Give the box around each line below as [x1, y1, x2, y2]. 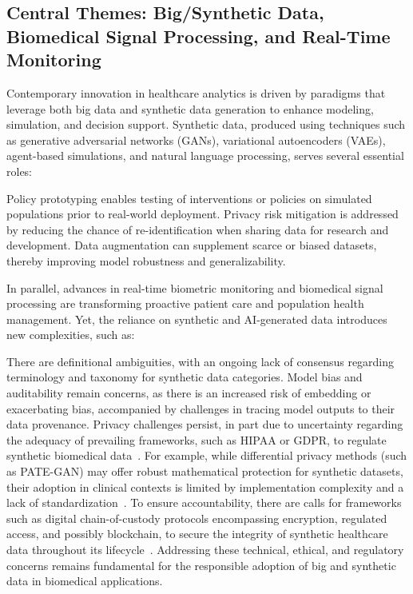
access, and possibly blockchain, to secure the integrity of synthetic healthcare [6, 525, 388, 542]
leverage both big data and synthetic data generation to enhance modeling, [6, 100, 374, 117]
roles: [6, 162, 33, 179]
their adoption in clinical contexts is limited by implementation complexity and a [6, 478, 404, 495]
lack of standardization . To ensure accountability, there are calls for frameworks [6, 494, 402, 511]
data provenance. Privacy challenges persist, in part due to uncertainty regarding [6, 416, 403, 433]
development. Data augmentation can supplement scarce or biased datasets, [6, 237, 377, 253]
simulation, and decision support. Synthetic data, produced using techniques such [6, 116, 406, 133]
